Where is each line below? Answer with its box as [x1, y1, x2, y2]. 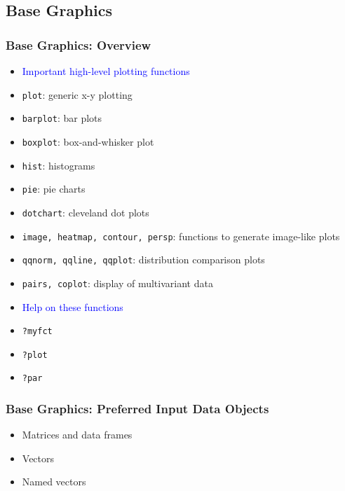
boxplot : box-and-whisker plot [22, 134, 154, 148]
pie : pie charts [22, 181, 86, 196]
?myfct [22, 326, 53, 337]
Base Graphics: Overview [6, 36, 151, 53]
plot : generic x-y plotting [22, 87, 133, 102]
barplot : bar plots [22, 111, 102, 125]
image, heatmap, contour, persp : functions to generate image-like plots [22, 228, 340, 243]
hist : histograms [22, 158, 95, 172]
